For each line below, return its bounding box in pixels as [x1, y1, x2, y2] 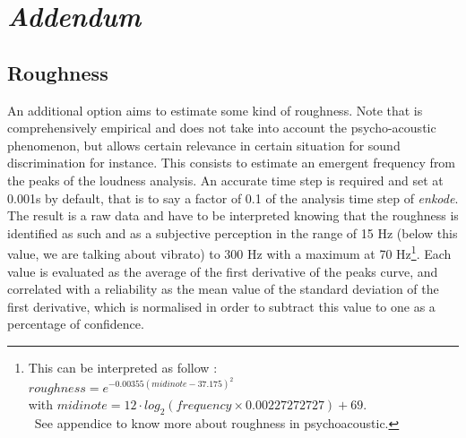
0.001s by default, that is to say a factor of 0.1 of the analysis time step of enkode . [7, 188, 459, 207]
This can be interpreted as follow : [28, 357, 218, 376]
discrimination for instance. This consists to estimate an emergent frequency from [7, 153, 456, 172]
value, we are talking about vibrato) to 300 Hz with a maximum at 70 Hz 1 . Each [7, 242, 452, 262]
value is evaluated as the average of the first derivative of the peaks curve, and [7, 262, 438, 280]
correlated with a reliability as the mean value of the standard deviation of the [7, 279, 439, 298]
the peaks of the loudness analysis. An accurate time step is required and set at [7, 170, 444, 189]
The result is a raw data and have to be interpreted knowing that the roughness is [7, 206, 459, 225]
